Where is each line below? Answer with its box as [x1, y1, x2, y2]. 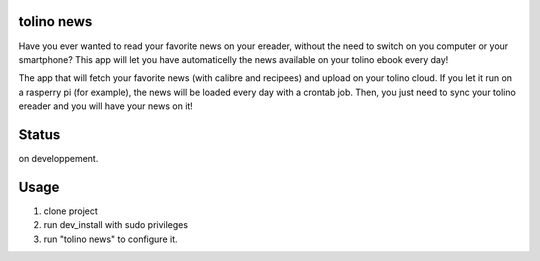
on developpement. [18, 152, 99, 164]
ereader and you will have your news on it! [18, 100, 194, 112]
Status [18, 126, 61, 143]
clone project [43, 205, 99, 217]
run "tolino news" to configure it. [43, 233, 179, 245]
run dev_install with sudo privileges [43, 219, 189, 231]
